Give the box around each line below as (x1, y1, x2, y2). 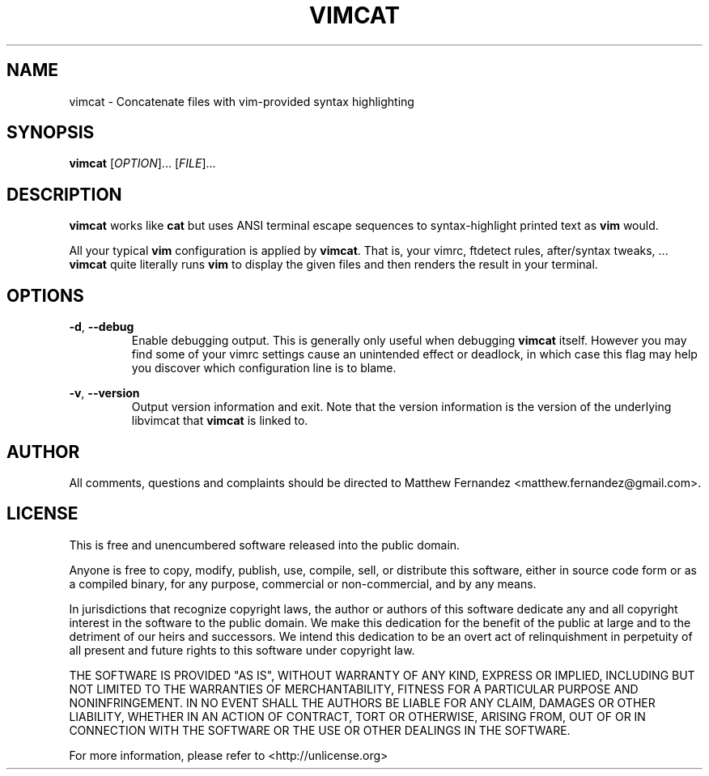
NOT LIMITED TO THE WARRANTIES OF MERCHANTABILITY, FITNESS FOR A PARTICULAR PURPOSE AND (69, 681, 639, 696)
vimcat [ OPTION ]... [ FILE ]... (69, 156, 216, 171)
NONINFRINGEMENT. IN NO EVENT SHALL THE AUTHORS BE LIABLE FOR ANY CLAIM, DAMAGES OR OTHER (69, 695, 656, 710)
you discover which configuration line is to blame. (131, 361, 397, 375)
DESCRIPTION (6, 184, 122, 205)
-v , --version (69, 386, 140, 401)
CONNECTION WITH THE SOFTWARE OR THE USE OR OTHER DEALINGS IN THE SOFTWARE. (69, 723, 571, 737)
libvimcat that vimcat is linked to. (131, 413, 308, 428)
